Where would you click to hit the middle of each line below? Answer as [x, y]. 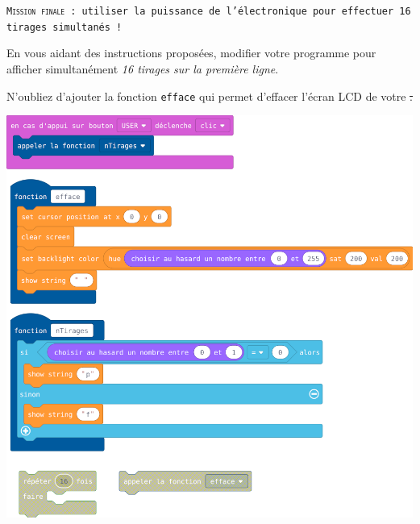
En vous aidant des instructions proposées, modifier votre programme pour [191, 53]
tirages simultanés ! [64, 27]
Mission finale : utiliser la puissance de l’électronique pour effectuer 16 [209, 11]
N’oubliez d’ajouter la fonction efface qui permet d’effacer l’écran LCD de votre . [210, 96]
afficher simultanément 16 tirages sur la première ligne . [143, 68]
